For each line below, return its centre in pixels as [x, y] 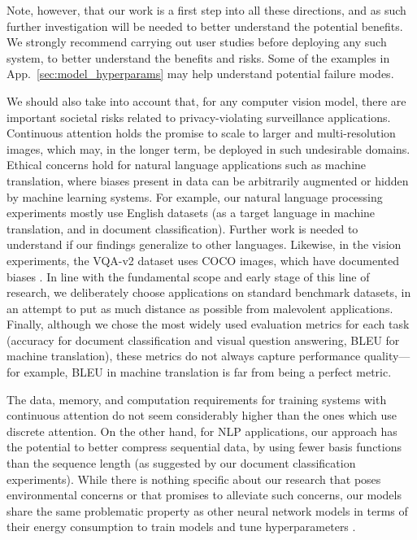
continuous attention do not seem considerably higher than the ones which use [202, 415]
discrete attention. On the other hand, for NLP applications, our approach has [202, 431]
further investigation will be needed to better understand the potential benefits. [205, 26]
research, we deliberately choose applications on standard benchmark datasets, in [209, 292]
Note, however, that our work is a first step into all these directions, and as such [206, 10]
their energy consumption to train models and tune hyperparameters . [181, 527]
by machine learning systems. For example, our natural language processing [195, 196]
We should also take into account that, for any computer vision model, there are [206, 100]
